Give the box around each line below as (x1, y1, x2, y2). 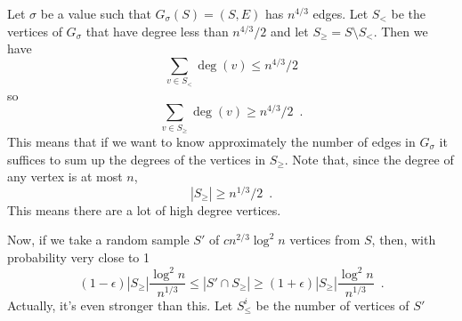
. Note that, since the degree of (284, 149, 454, 168)
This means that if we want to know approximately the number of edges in (7, 132, 416, 150)
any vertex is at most (7, 167, 123, 186)
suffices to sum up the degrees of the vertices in (7, 149, 266, 168)
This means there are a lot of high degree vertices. (7, 200, 281, 219)
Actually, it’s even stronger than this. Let (7, 295, 233, 314)
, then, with (371, 230, 436, 249)
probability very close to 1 (7, 248, 150, 267)
